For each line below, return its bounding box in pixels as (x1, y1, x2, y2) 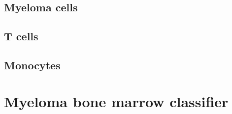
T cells (4, 28, 38, 44)
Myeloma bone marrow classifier (4, 91, 229, 111)
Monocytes (4, 57, 61, 72)
